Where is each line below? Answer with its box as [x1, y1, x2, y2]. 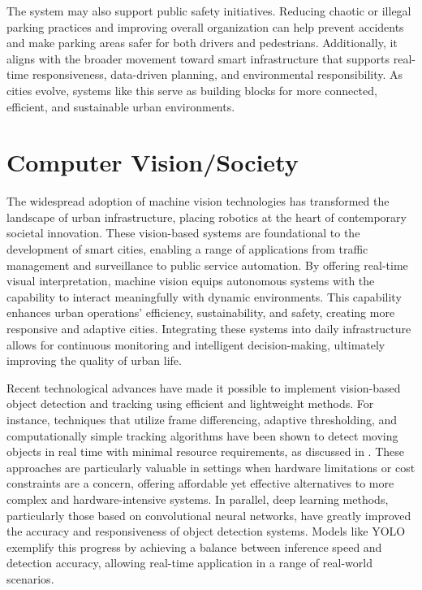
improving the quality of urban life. [6, 352, 182, 369]
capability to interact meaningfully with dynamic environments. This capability [6, 288, 402, 305]
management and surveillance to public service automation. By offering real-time [6, 256, 408, 273]
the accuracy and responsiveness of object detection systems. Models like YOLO [6, 523, 406, 540]
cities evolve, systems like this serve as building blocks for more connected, [6, 81, 377, 98]
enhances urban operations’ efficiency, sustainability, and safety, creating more [6, 304, 395, 321]
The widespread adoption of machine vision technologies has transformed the [6, 193, 390, 210]
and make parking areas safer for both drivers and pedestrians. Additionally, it [6, 34, 398, 51]
